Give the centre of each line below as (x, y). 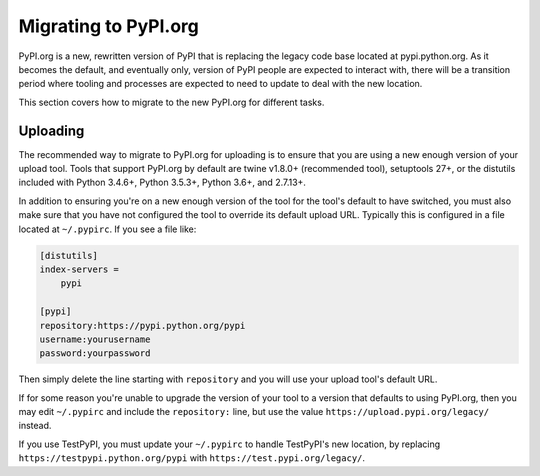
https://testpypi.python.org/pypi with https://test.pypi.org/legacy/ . (191, 458)
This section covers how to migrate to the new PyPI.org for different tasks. (171, 102)
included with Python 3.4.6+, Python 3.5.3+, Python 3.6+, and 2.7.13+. (162, 182)
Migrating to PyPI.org (109, 26)
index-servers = (79, 269)
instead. (35, 426)
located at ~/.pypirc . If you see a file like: (107, 229)
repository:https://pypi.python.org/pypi (142, 325)
